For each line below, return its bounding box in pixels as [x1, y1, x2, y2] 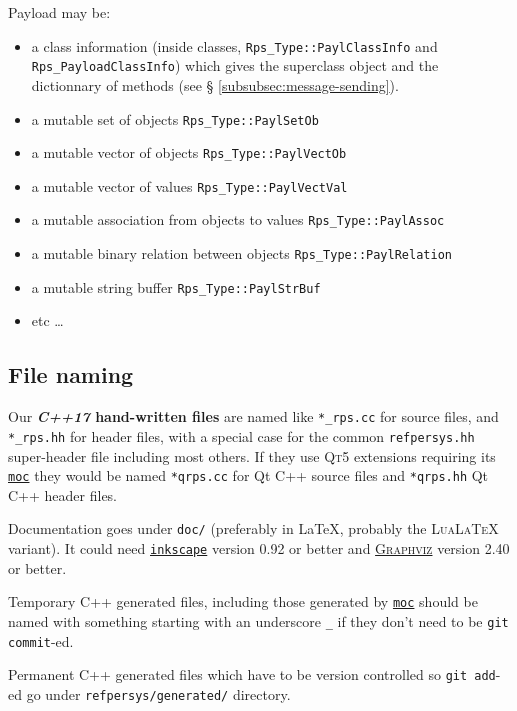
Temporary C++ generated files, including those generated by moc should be [8, 591, 478, 612]
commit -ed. [8, 630, 74, 651]
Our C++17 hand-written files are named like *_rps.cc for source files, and [8, 406, 499, 427]
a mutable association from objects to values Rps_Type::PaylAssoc [31, 209, 445, 230]
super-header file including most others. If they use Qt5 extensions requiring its [8, 445, 496, 466]
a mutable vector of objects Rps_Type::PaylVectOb [31, 142, 347, 163]
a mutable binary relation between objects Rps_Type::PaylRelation [31, 243, 452, 264]
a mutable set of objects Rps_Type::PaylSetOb [31, 108, 319, 129]
